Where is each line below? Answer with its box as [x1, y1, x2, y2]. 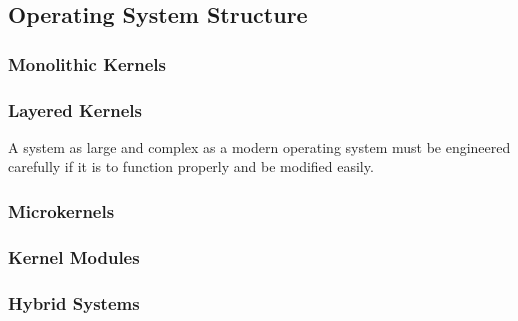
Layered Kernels [8, 97, 142, 122]
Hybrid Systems [8, 290, 140, 315]
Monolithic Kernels [8, 51, 167, 76]
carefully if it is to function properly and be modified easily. [8, 156, 374, 177]
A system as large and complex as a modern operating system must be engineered [8, 136, 511, 157]
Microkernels [8, 198, 115, 223]
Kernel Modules [8, 244, 140, 269]
